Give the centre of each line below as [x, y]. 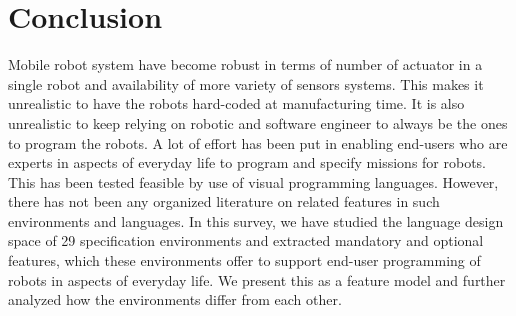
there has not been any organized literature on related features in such [224, 201]
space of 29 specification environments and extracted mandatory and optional [246, 240]
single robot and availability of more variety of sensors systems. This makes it [246, 83]
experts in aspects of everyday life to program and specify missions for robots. [247, 162]
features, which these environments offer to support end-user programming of [244, 260]
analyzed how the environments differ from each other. [175, 299]
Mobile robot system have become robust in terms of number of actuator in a [245, 64]
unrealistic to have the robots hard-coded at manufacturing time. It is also [236, 103]
